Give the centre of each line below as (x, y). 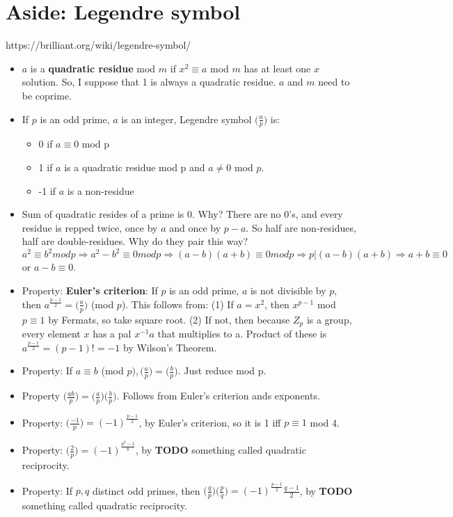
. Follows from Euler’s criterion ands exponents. (218, 396)
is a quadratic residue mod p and (135, 167)
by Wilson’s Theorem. (170, 347)
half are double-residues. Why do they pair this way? (135, 241)
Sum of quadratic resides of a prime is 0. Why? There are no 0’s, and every (182, 214)
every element (51, 333)
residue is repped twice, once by (90, 227)
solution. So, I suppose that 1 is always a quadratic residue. (149, 82)
